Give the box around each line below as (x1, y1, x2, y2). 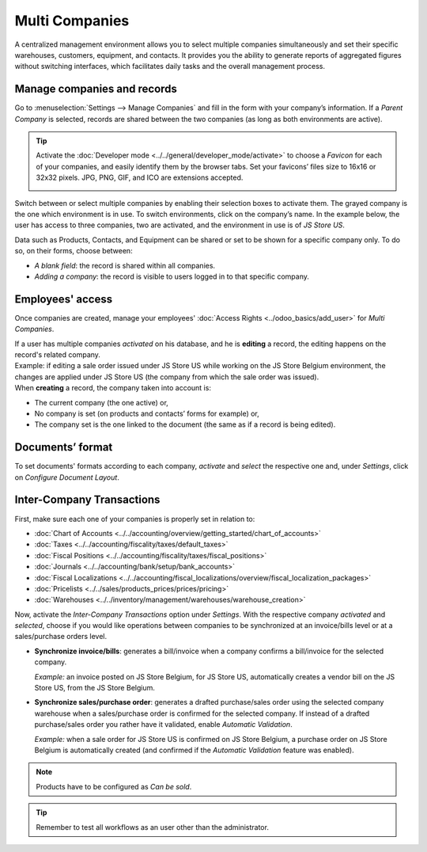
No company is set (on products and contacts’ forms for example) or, (34, 409, 260, 418)
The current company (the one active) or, (34, 397, 169, 407)
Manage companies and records (14, 82, 178, 96)
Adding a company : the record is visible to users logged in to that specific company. (34, 272, 310, 281)
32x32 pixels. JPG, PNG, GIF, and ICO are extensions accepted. (36, 173, 244, 182)
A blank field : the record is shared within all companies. (34, 261, 216, 270)
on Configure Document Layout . (14, 472, 120, 482)
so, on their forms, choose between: (14, 246, 134, 256)
